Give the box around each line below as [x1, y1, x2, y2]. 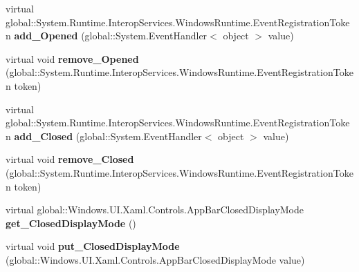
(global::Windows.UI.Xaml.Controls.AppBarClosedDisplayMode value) [6, 252, 305, 266]
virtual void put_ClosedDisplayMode [6, 239, 180, 253]
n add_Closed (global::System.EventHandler [6, 128, 202, 143]
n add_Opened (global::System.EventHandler [6, 28, 208, 43]
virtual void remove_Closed [6, 152, 134, 166]
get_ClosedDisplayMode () [6, 215, 136, 230]
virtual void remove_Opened [6, 51, 139, 66]
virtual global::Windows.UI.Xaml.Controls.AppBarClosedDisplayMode [6, 202, 304, 217]
